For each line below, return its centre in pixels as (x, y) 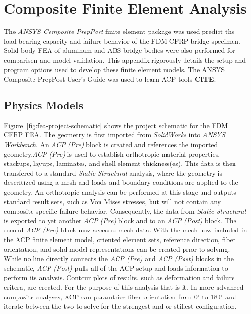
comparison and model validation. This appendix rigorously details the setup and (125, 59)
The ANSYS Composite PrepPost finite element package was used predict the (119, 31)
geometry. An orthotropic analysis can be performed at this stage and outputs (120, 192)
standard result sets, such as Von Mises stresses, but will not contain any (113, 201)
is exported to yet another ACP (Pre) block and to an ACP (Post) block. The (120, 220)
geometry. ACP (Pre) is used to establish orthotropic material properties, (112, 154)
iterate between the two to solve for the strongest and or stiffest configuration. (120, 306)
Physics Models (43, 105)
